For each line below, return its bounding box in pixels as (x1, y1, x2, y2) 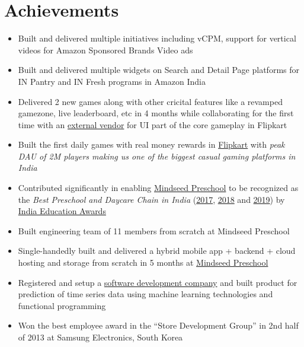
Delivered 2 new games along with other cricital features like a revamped (18, 95, 283, 107)
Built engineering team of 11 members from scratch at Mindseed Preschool (18, 224, 290, 237)
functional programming (18, 299, 106, 311)
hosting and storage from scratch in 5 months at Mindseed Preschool (18, 256, 268, 269)
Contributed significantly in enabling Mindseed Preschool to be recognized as (18, 182, 299, 194)
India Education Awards (18, 205, 106, 217)
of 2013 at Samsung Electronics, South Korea (18, 331, 183, 343)
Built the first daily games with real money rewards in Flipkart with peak (18, 138, 285, 151)
